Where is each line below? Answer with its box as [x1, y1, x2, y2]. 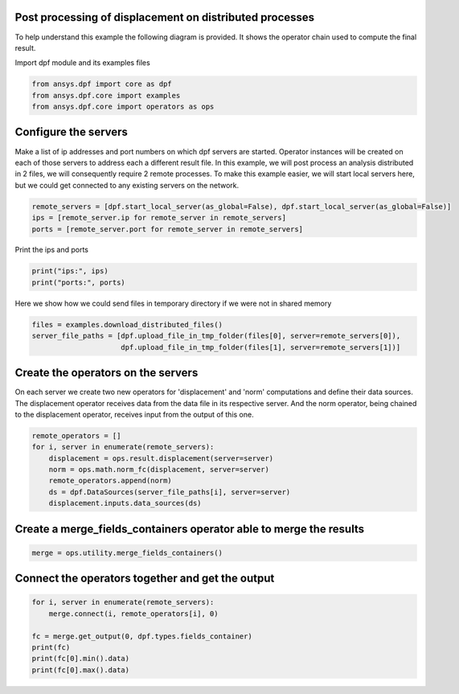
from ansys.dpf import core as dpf [31, 80, 172, 88]
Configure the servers [14, 125, 129, 139]
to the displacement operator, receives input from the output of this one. [14, 409, 254, 419]
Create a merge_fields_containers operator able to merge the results [14, 522, 365, 536]
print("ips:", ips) [31, 266, 109, 276]
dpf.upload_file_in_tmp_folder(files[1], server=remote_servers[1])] [121, 343, 401, 351]
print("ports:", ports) [31, 277, 126, 287]
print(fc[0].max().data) [31, 665, 130, 675]
